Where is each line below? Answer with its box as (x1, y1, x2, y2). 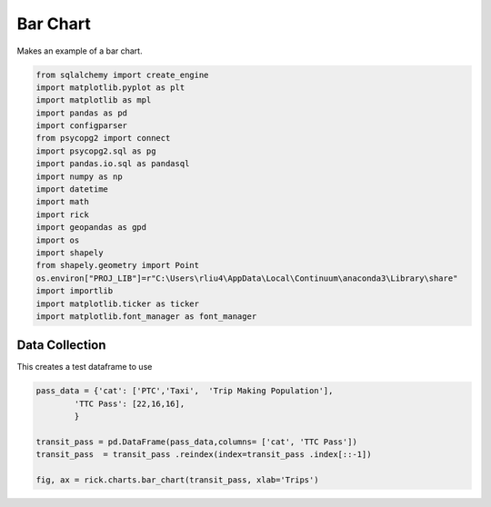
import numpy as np (35, 171, 123, 182)
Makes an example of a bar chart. (16, 45, 143, 56)
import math (35, 196, 90, 207)
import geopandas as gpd (35, 223, 147, 233)
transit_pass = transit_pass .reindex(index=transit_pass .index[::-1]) (35, 450, 372, 460)
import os (35, 234, 80, 245)
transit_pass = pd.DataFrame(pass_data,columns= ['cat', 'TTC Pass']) (35, 437, 358, 447)
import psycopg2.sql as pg (35, 145, 156, 156)
